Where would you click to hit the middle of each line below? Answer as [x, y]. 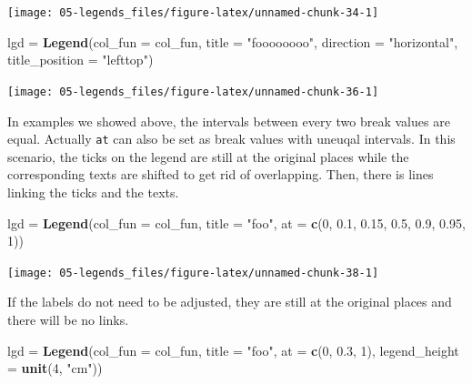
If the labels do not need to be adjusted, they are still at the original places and [230, 302]
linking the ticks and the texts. [93, 192]
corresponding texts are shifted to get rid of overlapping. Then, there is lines [221, 174]
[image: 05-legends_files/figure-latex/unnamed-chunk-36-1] [193, 91]
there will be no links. [68, 319]
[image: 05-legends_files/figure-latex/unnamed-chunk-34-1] [193, 13]
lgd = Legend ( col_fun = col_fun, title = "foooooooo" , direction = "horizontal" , [233, 41]
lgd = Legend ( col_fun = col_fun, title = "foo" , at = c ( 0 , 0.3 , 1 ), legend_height [233, 350]
